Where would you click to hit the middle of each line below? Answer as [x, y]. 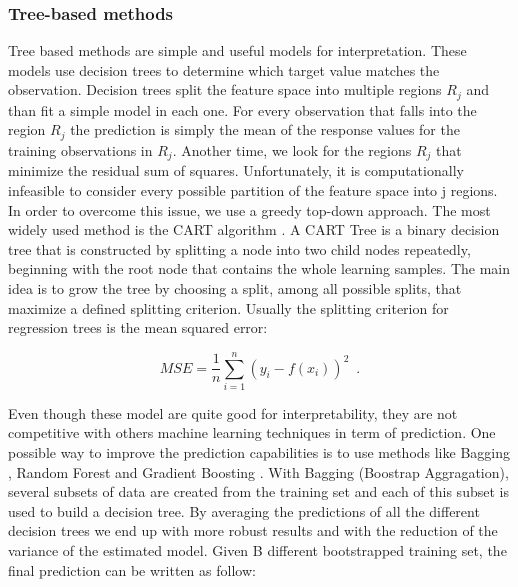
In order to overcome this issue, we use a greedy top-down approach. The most [249, 209]
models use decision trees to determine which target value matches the [224, 69]
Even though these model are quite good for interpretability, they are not [233, 412]
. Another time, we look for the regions [292, 149]
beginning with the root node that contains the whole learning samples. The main [259, 268]
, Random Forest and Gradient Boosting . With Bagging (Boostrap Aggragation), [258, 471]
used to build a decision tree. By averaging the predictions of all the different [244, 510]
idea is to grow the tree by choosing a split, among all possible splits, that [235, 287]
